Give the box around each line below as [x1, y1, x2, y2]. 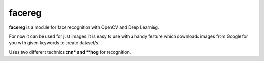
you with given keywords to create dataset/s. [9, 40, 100, 46]
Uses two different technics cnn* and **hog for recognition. [9, 49, 131, 55]
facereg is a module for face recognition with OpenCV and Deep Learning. [9, 24, 159, 30]
